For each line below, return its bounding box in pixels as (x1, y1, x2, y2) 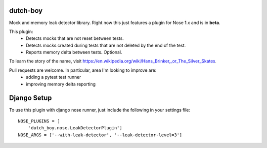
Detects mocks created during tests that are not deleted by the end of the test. (26, 42, 186, 48)
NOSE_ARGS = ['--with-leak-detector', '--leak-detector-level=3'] (18, 132, 182, 138)
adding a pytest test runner (26, 74, 81, 80)
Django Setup (9, 94, 52, 102)
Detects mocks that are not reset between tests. (26, 35, 124, 41)
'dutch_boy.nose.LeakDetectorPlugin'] (28, 125, 123, 131)
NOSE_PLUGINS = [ (18, 118, 60, 124)
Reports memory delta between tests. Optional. (26, 49, 122, 55)
